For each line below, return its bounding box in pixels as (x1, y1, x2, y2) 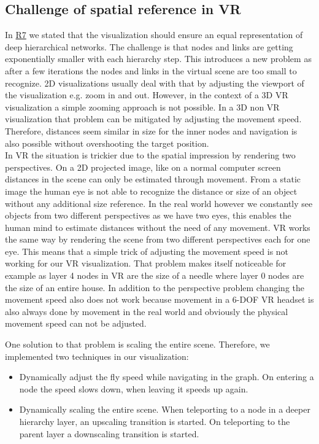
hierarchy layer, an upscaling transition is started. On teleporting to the (19, 415, 290, 428)
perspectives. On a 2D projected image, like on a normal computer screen (5, 160, 281, 173)
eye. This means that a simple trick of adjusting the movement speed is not (5, 244, 289, 257)
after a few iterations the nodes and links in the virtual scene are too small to (5, 64, 297, 77)
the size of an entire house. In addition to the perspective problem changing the (5, 281, 305, 294)
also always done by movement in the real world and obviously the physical (5, 305, 288, 317)
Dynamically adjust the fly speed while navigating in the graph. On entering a (19, 370, 314, 383)
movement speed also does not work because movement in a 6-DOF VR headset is (5, 293, 314, 306)
